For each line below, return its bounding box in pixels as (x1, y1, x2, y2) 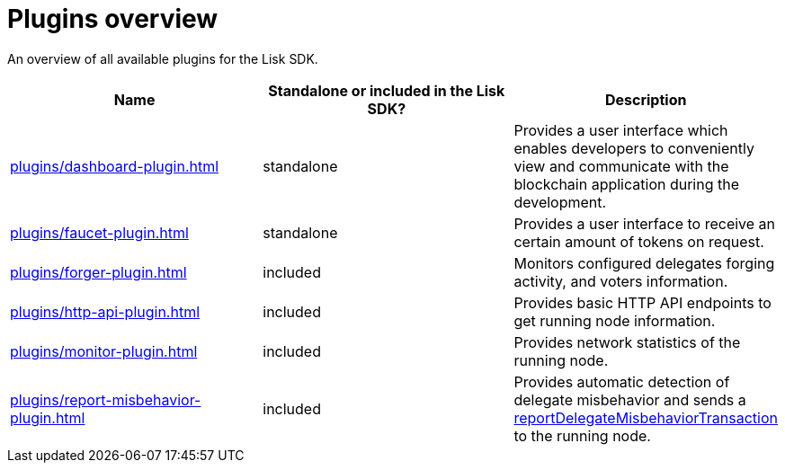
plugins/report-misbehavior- (10, 390, 201, 409)
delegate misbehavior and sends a (513, 390, 746, 409)
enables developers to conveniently (513, 138, 754, 157)
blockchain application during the (513, 174, 740, 193)
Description (604, 90, 687, 109)
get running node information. (513, 311, 716, 330)
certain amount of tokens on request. (513, 232, 764, 251)
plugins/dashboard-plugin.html (10, 156, 219, 175)
